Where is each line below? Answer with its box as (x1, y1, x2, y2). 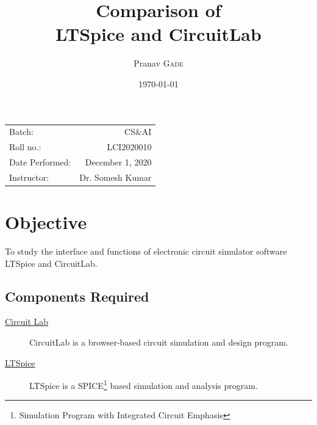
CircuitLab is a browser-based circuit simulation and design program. (29, 335, 288, 348)
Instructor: (9, 170, 49, 183)
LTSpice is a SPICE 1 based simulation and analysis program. (29, 377, 258, 391)
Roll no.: (9, 140, 41, 153)
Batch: (9, 125, 34, 138)
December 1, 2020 (85, 155, 152, 168)
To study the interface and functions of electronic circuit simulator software (5, 245, 287, 257)
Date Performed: (9, 155, 71, 168)
